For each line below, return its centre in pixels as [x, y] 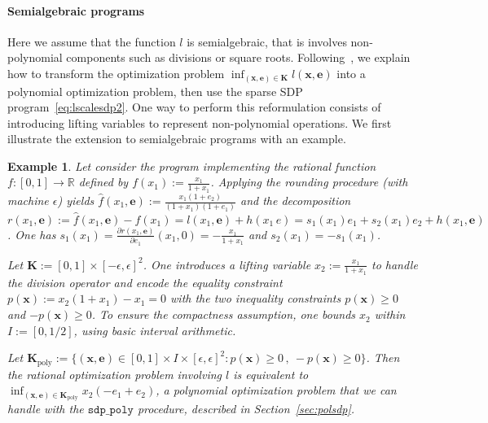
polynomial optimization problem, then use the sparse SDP [155, 91]
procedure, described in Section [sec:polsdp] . [246, 409]
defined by [103, 182]
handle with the [46, 409]
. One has [32, 234]
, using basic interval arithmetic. [155, 330]
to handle [394, 264]
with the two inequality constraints [256, 298]
